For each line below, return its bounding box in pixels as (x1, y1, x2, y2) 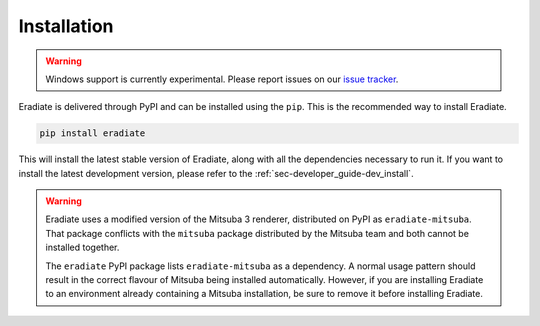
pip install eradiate (39, 128, 146, 139)
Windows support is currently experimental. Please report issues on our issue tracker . (45, 73, 399, 85)
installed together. (45, 241, 120, 254)
